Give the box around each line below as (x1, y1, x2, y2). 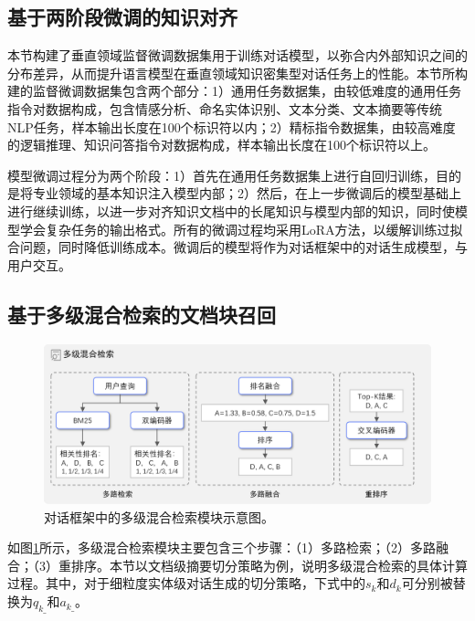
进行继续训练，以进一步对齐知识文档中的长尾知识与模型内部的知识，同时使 (7, 201, 455, 220)
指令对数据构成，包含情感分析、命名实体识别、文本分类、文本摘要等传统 (7, 99, 442, 118)
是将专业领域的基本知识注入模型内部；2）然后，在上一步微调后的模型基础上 (7, 184, 461, 203)
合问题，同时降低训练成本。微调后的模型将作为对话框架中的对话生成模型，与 (7, 237, 468, 257)
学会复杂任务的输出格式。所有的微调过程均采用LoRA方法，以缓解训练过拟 (19, 219, 463, 238)
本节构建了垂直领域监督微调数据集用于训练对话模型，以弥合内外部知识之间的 (7, 46, 468, 65)
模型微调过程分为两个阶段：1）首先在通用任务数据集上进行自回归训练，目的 (7, 165, 461, 184)
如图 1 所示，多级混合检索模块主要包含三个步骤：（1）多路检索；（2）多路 (7, 538, 436, 557)
